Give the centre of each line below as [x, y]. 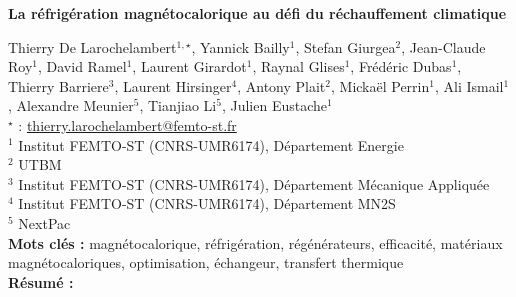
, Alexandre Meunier [71, 105]
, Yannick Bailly [240, 46]
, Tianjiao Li [178, 105]
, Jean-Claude [443, 46]
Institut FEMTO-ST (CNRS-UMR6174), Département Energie [211, 144]
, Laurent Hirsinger [173, 85]
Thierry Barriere [58, 85]
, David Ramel [82, 66]
